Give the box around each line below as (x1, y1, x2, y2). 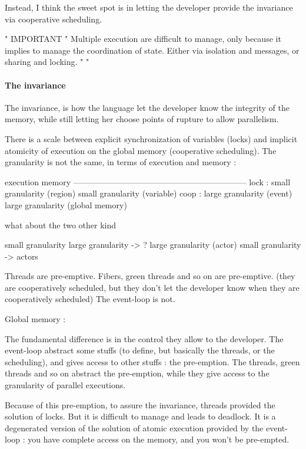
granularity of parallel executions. (5, 379, 126, 391)
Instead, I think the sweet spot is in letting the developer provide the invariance (5, 1, 293, 13)
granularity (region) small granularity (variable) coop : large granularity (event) (5, 187, 292, 199)
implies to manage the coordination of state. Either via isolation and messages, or (5, 44, 300, 56)
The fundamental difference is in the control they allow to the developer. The (5, 332, 284, 345)
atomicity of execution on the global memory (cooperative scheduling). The (5, 144, 277, 156)
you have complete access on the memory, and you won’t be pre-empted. (28, 433, 290, 445)
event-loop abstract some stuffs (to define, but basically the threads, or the (5, 344, 275, 356)
